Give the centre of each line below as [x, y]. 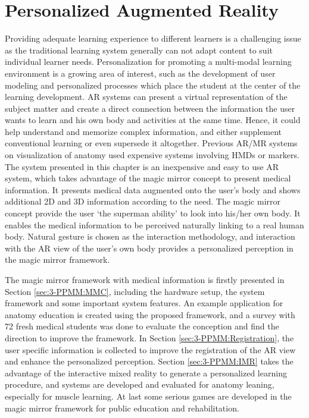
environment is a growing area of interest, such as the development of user [140, 73]
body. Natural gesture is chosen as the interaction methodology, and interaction [150, 236]
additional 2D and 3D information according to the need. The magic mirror [143, 201]
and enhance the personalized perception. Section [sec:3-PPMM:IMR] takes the [149, 361]
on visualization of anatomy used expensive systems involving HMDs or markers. [152, 155]
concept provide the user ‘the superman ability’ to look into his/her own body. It [153, 213]
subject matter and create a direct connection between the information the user [150, 108]
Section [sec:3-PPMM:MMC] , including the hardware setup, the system [135, 291]
